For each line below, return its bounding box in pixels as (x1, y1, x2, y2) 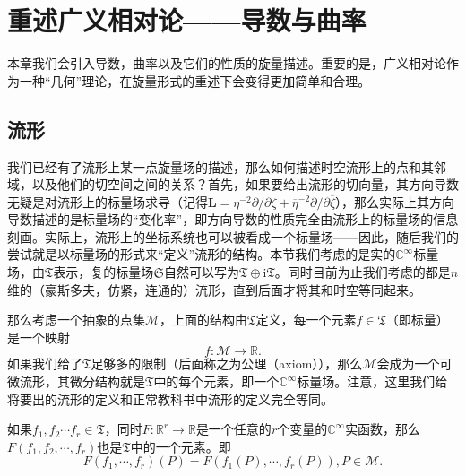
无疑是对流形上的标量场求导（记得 (7, 192, 208, 211)
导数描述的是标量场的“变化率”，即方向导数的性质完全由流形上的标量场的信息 (7, 210, 459, 229)
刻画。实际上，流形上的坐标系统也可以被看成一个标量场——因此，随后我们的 (7, 227, 459, 246)
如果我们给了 (7, 354, 82, 373)
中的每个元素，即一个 (153, 372, 280, 391)
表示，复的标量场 (53, 263, 154, 281)
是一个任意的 (195, 420, 272, 438)
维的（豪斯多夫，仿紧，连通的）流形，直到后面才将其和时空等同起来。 (7, 280, 421, 299)
